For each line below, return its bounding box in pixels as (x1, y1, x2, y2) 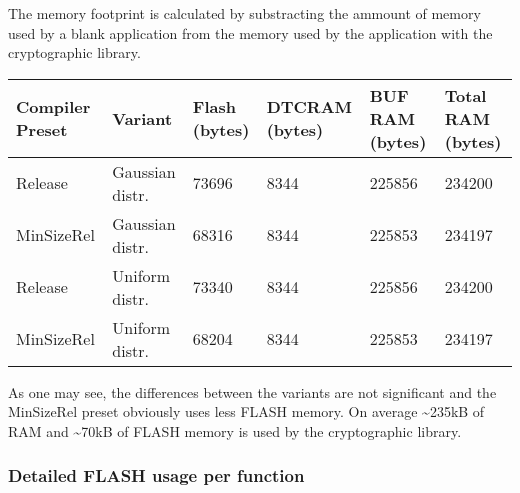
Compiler (16, 95, 91, 119)
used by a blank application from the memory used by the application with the (8, 22, 493, 43)
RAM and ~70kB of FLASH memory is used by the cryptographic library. (8, 420, 462, 441)
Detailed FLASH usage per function (8, 463, 305, 488)
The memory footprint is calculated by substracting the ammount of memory (8, 3, 481, 23)
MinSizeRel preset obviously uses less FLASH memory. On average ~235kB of (8, 401, 485, 422)
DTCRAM (266, 95, 353, 119)
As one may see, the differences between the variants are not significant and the (8, 381, 497, 402)
